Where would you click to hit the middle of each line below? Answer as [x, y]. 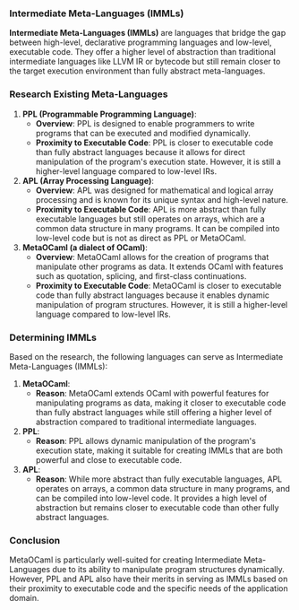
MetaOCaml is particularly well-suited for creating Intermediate [125, 560]
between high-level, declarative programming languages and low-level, [141, 42]
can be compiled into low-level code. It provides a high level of [151, 498]
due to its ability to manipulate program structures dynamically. [168, 570]
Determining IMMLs [53, 337]
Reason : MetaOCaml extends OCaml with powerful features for [152, 393]
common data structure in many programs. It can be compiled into [158, 228]
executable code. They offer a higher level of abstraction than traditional [142, 52]
